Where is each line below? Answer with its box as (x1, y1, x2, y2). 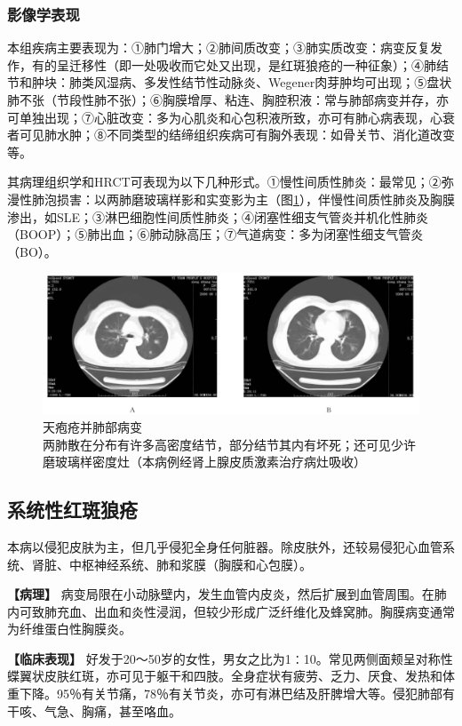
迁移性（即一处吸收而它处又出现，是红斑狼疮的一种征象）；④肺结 (68, 55, 449, 74)
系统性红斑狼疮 (7, 496, 138, 523)
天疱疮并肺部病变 (43, 417, 142, 435)
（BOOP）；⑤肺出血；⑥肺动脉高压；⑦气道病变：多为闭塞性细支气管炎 (7, 225, 424, 243)
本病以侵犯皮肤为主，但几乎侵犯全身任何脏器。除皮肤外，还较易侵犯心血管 (7, 537, 442, 555)
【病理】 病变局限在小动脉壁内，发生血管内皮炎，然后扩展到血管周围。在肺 (7, 585, 447, 603)
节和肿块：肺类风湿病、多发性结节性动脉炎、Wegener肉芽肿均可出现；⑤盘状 (7, 73, 452, 92)
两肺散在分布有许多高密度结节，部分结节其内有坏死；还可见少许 (43, 435, 416, 453)
